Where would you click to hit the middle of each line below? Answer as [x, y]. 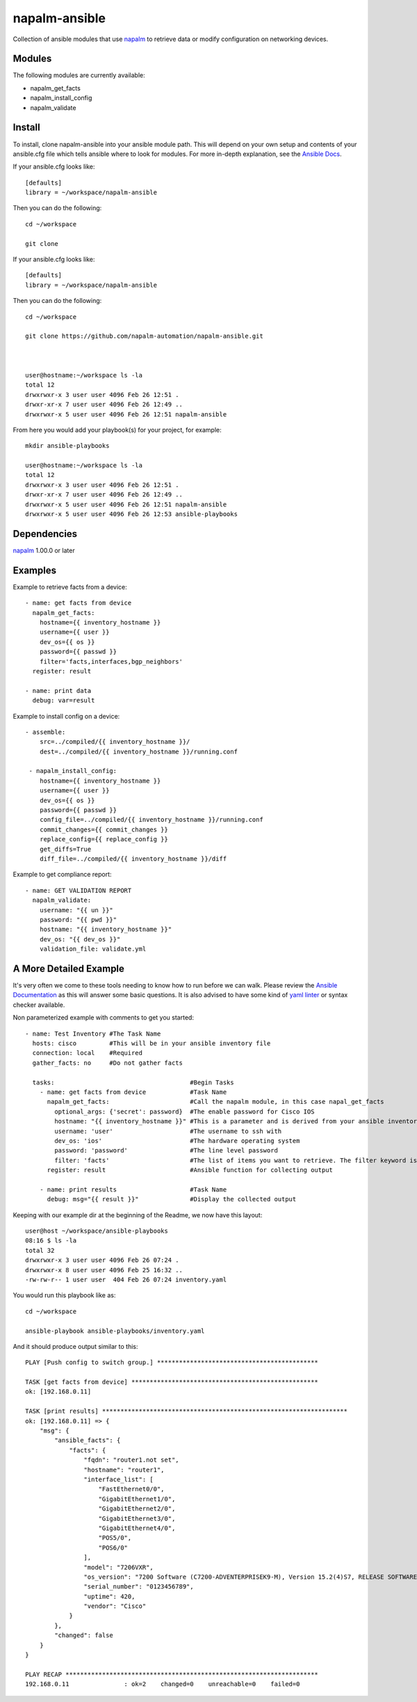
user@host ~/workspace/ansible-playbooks [97, 1231]
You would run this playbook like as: [64, 1295]
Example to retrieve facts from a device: [70, 587]
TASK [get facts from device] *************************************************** [172, 1382]
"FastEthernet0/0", [131, 1489]
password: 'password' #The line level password [166, 1150]
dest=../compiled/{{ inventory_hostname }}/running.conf [138, 751]
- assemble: [46, 732]
